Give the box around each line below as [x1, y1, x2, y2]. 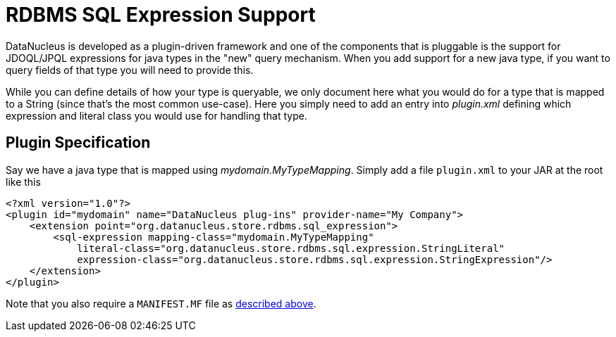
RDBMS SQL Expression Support [6, 3, 316, 27]
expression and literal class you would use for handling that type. [6, 109, 307, 122]
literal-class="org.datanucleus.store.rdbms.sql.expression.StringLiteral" [77, 242, 505, 254]
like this [6, 175, 41, 188]
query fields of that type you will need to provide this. [6, 63, 254, 76]
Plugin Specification [6, 134, 151, 152]
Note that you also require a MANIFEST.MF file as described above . [6, 297, 316, 310]
